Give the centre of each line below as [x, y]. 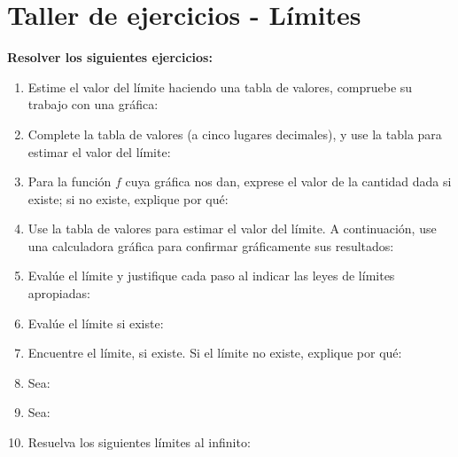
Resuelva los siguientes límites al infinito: [139, 442]
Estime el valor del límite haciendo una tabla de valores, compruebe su [220, 87]
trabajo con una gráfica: [93, 104]
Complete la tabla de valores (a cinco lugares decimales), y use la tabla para [235, 134]
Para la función [70, 181]
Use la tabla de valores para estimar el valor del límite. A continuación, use [232, 228]
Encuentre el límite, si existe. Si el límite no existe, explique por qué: [215, 353]
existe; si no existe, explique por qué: [128, 198]
